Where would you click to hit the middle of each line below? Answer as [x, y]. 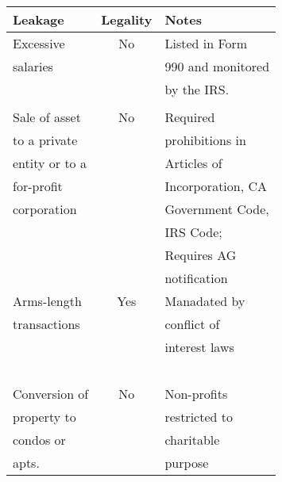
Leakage [39, 19]
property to [44, 417]
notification [196, 278]
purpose [187, 463]
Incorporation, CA [216, 186]
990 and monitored [217, 66]
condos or [39, 440]
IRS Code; [193, 232]
